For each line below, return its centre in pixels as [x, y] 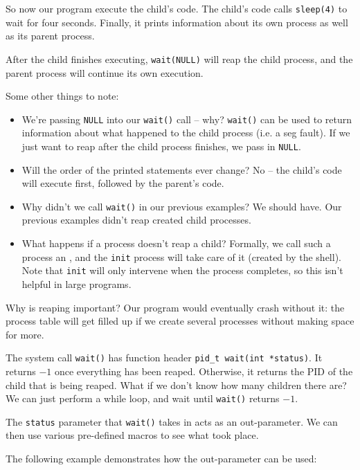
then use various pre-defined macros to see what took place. [132, 435]
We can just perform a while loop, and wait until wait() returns [143, 398]
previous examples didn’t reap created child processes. [136, 220]
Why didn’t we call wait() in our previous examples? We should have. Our [182, 206]
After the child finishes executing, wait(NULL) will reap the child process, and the [179, 58]
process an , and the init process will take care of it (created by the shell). [181, 256]
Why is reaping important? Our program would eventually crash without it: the [175, 307]
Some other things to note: [62, 96]
